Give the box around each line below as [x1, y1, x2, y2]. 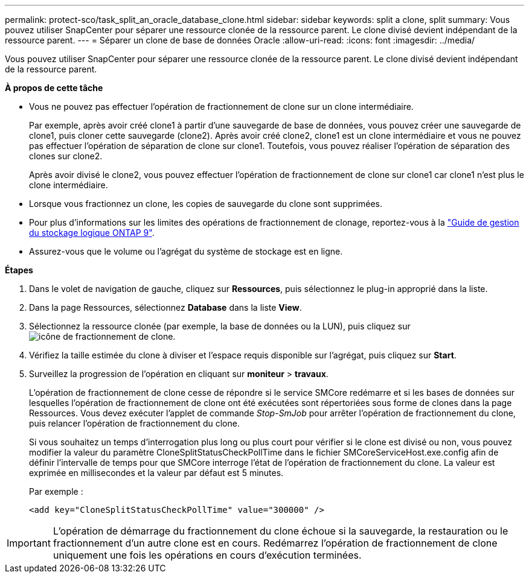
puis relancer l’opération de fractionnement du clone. [29, 418, 240, 428]
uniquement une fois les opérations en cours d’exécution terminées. [53, 549, 362, 561]
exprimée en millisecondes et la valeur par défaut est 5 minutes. [29, 468, 284, 478]
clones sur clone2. [29, 151, 103, 161]
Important [7, 537, 51, 549]
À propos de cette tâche [5, 83, 103, 93]
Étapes [5, 265, 33, 275]
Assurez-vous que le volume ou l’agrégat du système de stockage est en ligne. [29, 246, 343, 256]
